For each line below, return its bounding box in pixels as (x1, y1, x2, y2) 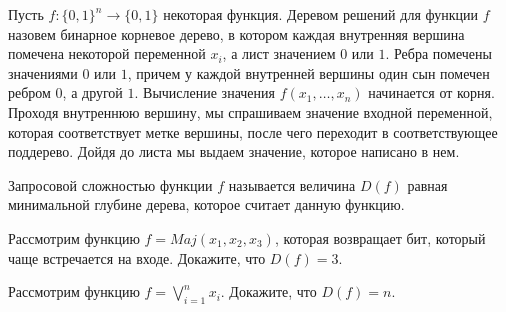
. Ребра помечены (385, 43, 492, 64)
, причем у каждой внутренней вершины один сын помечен (127, 62, 490, 83)
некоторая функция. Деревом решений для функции (163, 4, 478, 24)
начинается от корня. (368, 82, 495, 103)
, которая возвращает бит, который (274, 227, 486, 248)
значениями (8, 62, 78, 83)
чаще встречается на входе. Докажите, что (8, 247, 266, 268)
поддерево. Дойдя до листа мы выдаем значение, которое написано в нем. (8, 141, 460, 162)
